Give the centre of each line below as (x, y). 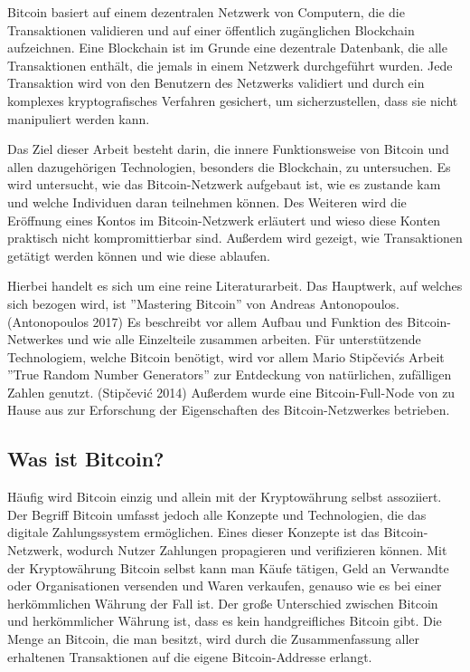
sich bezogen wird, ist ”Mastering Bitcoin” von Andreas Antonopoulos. (203, 303)
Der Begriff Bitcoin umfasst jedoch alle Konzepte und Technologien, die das (217, 514)
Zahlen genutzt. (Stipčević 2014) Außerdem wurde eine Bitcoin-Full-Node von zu (231, 392)
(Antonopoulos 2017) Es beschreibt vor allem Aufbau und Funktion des (205, 321)
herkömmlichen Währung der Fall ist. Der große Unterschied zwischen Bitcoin (223, 603)
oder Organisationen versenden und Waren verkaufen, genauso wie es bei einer (225, 586)
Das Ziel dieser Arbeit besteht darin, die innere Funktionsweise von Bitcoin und (228, 149)
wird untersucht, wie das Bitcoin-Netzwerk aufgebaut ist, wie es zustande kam (224, 184)
